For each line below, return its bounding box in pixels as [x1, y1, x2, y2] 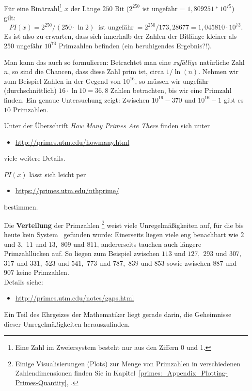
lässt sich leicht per [29, 169, 86, 179]
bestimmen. [4, 202, 38, 212]
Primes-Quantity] [15, 377, 67, 388]
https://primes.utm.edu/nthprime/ [15, 185, 119, 195]
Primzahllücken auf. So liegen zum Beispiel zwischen [4, 248, 160, 258]
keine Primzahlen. [16, 267, 69, 277]
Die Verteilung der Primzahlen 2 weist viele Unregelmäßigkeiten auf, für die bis [4, 218, 244, 230]
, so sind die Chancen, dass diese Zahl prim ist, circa [8, 66, 164, 76]
